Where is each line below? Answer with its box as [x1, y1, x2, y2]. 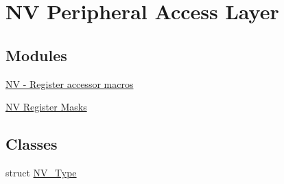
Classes [5, 133, 58, 154]
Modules [5, 44, 67, 65]
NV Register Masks [5, 100, 87, 114]
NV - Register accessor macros [5, 76, 134, 91]
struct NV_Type [5, 165, 77, 179]
